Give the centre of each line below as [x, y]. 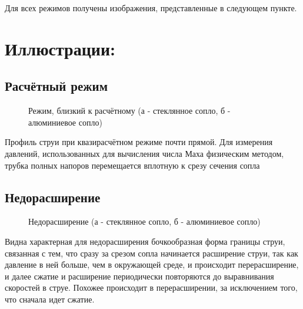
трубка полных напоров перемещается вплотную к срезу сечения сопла [132, 165]
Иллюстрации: [60, 48]
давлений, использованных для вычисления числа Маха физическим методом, [144, 153]
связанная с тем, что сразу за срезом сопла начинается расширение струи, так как [151, 253]
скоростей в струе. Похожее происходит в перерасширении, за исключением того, [151, 287]
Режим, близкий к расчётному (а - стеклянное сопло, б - [129, 111]
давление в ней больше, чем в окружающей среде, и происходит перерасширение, [152, 264]
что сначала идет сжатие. [50, 299]
